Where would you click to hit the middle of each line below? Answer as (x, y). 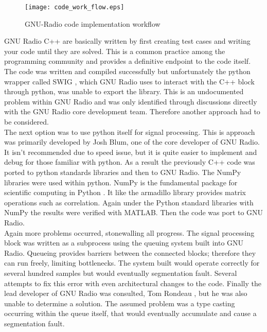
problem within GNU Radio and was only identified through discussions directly (131, 101)
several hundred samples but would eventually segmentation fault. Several (121, 273)
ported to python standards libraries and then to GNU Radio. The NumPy (123, 172)
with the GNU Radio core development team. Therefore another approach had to (132, 111)
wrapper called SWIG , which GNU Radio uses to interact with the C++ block (129, 81)
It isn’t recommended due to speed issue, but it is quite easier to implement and (131, 152)
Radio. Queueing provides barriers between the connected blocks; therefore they (130, 252)
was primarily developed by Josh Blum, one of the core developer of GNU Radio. (132, 142)
